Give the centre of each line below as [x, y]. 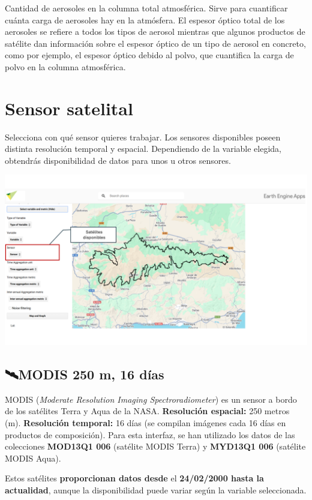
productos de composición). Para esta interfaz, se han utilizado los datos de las [150, 434]
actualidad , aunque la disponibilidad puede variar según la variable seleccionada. [156, 489]
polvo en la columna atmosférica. [65, 66]
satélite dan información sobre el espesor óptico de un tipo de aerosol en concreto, [155, 43]
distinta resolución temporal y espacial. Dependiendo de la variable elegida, [143, 149]
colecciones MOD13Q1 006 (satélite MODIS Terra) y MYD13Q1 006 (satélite [155, 446]
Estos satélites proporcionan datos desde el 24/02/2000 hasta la [134, 478]
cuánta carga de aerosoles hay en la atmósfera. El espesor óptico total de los [145, 20]
